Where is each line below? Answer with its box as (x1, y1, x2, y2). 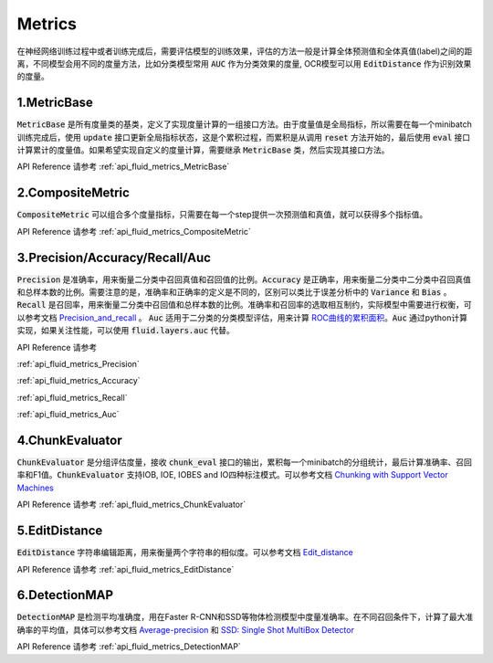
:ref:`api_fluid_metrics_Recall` (16, 392, 128, 403)
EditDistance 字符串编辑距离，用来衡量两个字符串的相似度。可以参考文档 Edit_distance (16, 547, 353, 558)
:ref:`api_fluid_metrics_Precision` (16, 358, 141, 369)
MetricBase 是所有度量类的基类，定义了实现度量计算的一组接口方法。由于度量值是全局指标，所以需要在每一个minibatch (16, 119, 472, 130)
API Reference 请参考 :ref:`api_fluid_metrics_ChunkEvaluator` (16, 499, 246, 510)
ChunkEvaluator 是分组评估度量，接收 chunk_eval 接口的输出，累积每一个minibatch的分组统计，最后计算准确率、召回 (16, 457, 472, 468)
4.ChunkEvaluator (16, 432, 122, 447)
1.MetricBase (16, 95, 93, 110)
